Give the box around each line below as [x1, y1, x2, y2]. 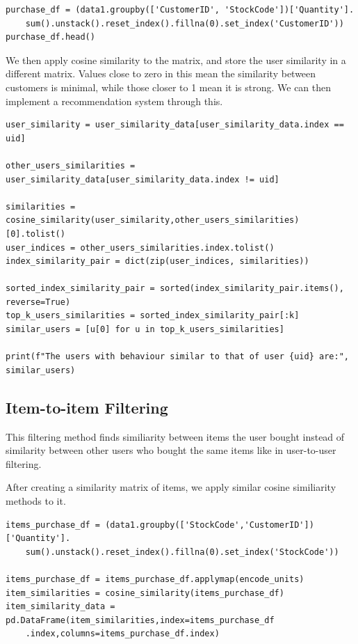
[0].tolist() [6, 228, 65, 239]
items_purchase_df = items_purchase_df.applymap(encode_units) [6, 574, 304, 584]
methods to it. [6, 494, 66, 508]
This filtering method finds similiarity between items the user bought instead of [6, 429, 345, 443]
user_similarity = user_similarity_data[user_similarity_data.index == [6, 120, 344, 130]
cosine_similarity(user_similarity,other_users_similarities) [6, 215, 300, 226]
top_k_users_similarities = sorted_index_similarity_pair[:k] [6, 311, 300, 321]
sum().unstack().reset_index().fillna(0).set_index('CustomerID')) [25, 18, 344, 29]
